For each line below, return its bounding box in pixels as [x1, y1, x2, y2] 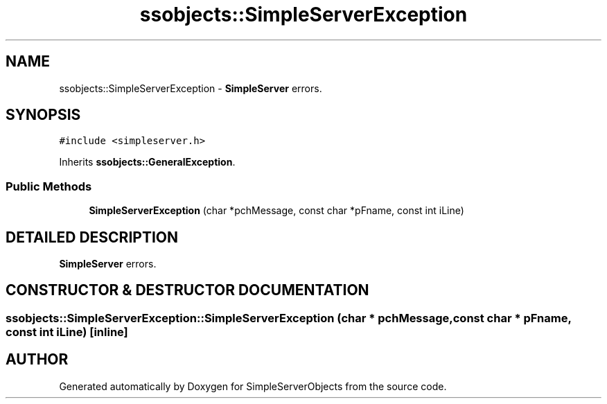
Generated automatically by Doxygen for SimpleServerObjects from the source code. [59, 380, 447, 392]
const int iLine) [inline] [6, 324, 128, 339]
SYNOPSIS [6, 106, 81, 124]
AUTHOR [6, 351, 69, 369]
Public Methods [6, 179, 92, 193]
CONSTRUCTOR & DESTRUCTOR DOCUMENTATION [6, 281, 369, 299]
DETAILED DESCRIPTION [6, 228, 179, 246]
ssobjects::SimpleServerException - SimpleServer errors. [59, 82, 322, 94]
